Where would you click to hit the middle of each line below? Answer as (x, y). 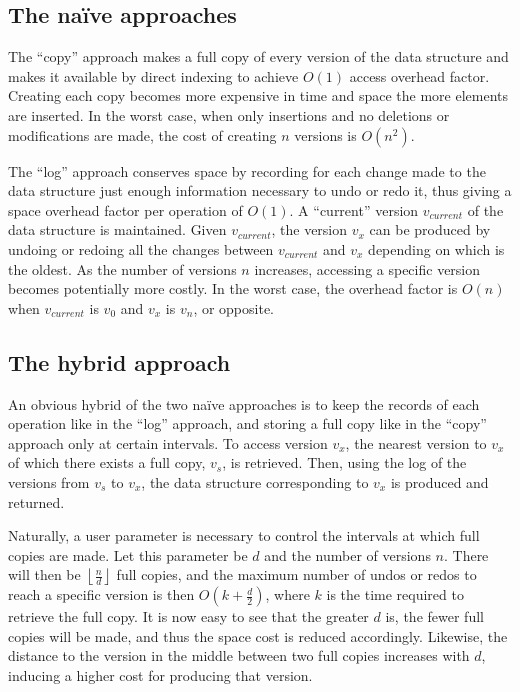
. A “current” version (354, 209)
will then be (44, 574)
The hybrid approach (119, 361)
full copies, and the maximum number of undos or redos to (296, 574)
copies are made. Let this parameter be (128, 554)
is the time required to (395, 594)
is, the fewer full (434, 616)
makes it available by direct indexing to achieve (153, 75)
